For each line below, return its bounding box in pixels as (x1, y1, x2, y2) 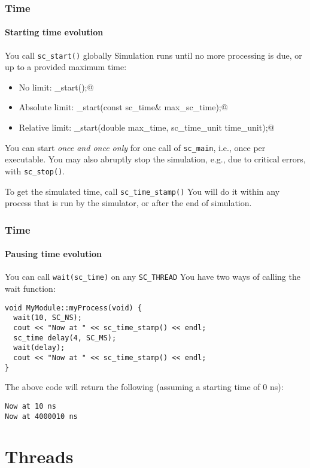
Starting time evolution (5, 26, 104, 38)
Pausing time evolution (5, 247, 102, 260)
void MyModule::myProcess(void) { (5, 303, 142, 312)
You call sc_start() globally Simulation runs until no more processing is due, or (5, 49, 302, 61)
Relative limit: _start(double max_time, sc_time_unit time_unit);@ (19, 121, 275, 134)
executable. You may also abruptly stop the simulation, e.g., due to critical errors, (5, 153, 306, 165)
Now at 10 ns (5, 401, 56, 410)
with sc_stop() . (5, 164, 65, 177)
